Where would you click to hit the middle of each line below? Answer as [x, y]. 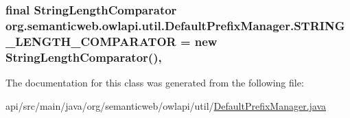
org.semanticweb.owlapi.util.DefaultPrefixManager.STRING [175, 25]
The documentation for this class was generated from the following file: [155, 82]
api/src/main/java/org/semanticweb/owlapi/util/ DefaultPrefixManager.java [166, 105]
